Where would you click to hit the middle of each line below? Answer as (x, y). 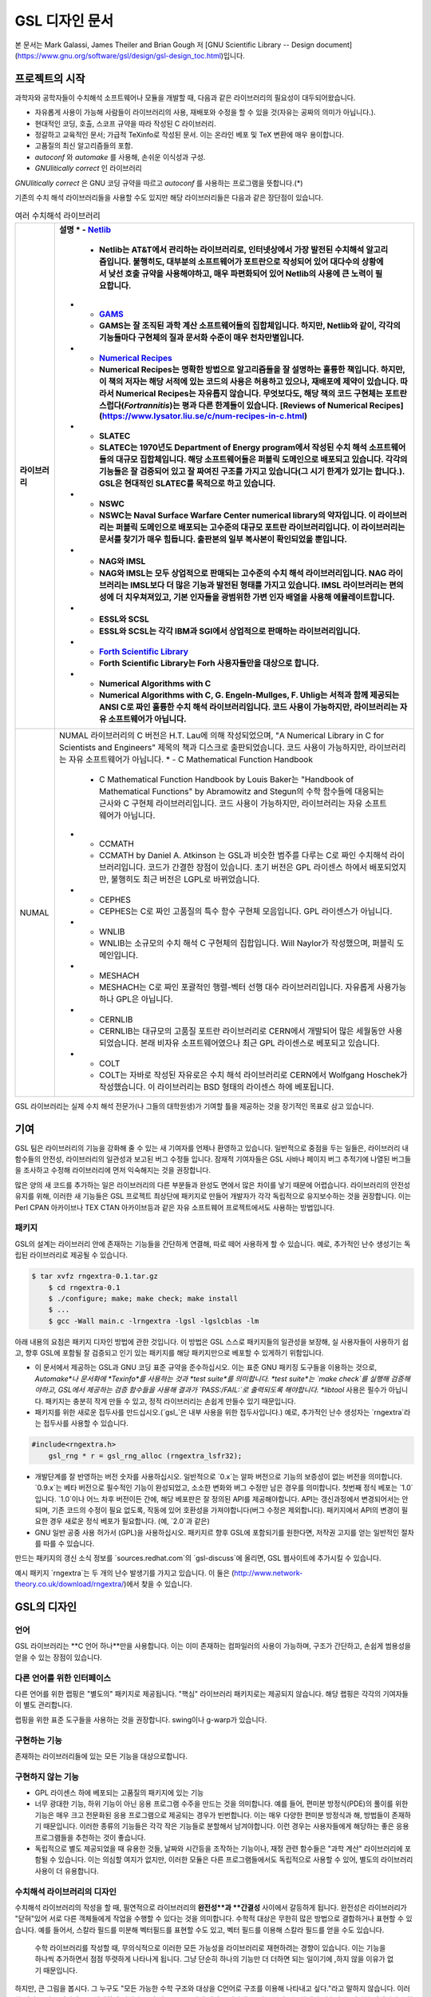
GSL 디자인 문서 (64, 21)
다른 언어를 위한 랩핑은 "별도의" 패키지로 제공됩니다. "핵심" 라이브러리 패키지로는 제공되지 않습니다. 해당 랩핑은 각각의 (198, 1693)
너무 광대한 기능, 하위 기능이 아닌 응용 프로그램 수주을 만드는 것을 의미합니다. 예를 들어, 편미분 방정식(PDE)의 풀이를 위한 (221, 1804)
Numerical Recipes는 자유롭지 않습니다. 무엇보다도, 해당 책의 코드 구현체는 (249, 393)
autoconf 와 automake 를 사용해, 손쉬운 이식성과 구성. (120, 157)
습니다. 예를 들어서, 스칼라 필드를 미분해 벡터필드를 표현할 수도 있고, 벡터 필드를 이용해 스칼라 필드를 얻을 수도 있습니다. (200, 1930)
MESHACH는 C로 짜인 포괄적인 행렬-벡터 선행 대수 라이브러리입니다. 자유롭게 (237, 987)
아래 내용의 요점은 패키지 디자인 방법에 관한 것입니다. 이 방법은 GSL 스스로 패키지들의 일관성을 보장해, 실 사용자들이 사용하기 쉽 (212, 1341)
